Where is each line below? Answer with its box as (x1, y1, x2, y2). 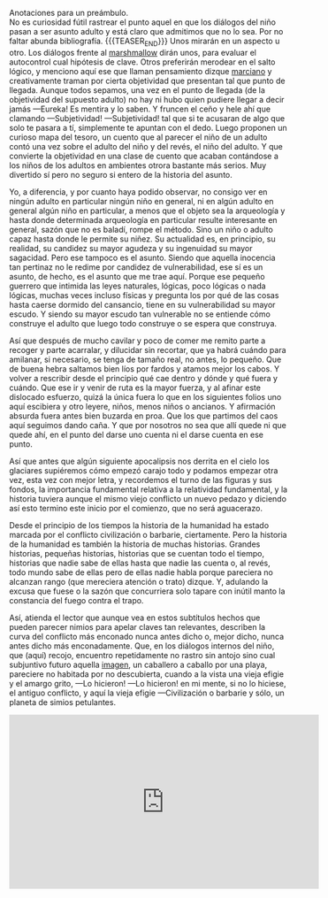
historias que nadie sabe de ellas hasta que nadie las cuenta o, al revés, (9, 557, 271, 568)
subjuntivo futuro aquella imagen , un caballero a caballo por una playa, (9, 659, 268, 670)
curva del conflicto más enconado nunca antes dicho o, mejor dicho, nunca (9, 631, 285, 641)
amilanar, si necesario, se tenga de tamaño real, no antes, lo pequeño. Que (9, 354, 282, 365)
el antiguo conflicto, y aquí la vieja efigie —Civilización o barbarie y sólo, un (9, 687, 285, 698)
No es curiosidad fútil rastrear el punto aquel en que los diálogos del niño (9, 17, 277, 27)
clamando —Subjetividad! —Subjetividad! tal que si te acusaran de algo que (9, 112, 286, 123)
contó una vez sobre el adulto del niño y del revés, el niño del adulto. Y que (9, 141, 283, 151)
